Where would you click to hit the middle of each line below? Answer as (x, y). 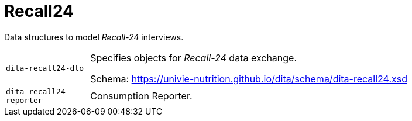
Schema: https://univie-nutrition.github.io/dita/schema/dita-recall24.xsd (249, 79)
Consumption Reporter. (141, 96)
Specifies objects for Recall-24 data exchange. (194, 58)
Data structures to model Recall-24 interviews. (94, 37)
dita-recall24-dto (45, 68)
